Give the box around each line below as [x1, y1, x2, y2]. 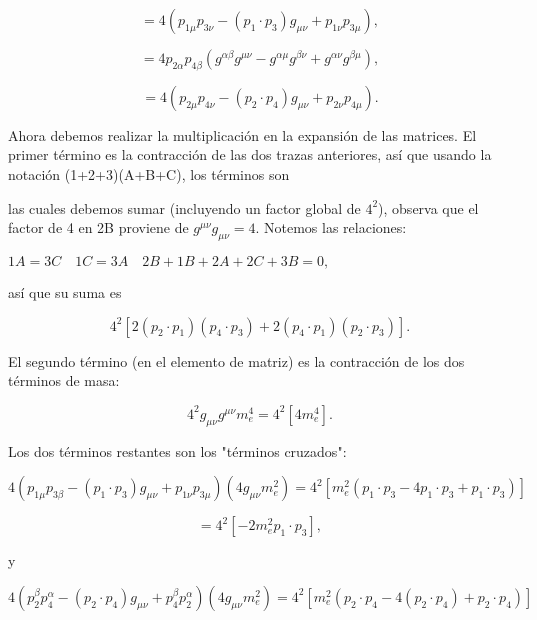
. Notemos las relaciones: [255, 217, 407, 238]
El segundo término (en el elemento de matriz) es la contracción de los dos [8, 350, 465, 371]
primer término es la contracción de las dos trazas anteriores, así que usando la [8, 144, 492, 165]
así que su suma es [8, 281, 122, 302]
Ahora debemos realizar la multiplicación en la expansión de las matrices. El [8, 124, 477, 145]
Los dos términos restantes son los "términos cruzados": [8, 440, 347, 461]
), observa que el [378, 197, 479, 218]
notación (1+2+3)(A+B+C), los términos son [8, 163, 290, 184]
